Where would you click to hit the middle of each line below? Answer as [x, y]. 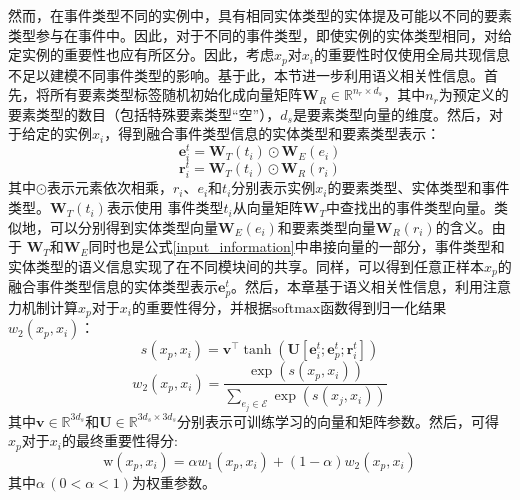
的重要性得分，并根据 [201, 306]
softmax [296, 308]
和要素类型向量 [326, 226]
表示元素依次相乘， [109, 187]
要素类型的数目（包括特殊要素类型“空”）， [144, 113]
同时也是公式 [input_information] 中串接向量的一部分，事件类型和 [296, 246]
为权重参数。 [174, 481]
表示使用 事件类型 [165, 207]
